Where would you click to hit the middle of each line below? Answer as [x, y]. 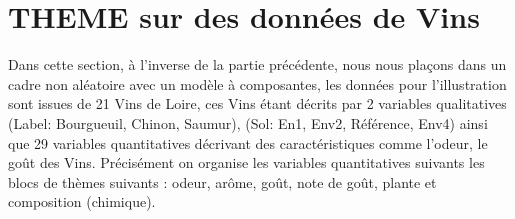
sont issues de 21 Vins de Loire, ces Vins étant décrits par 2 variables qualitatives [257, 103]
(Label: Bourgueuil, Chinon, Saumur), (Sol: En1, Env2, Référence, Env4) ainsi [248, 122]
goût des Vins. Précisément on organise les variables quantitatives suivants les [246, 162]
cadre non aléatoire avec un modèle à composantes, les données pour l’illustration [257, 83]
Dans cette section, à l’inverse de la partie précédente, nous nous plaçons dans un [257, 64]
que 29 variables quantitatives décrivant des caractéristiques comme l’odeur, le [248, 142]
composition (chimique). [82, 201]
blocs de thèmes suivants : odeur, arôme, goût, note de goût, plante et [222, 181]
